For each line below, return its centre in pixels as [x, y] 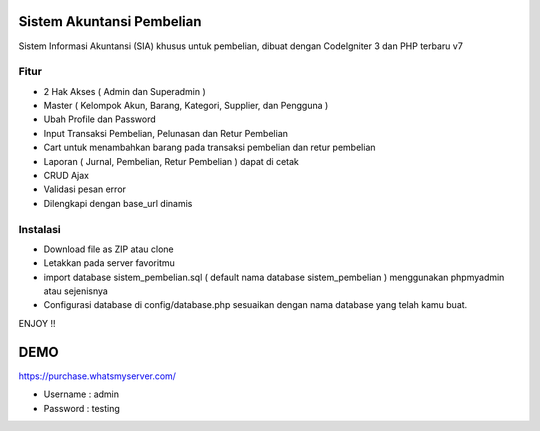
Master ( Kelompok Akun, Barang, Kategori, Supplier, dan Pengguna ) [186, 106]
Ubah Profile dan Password [100, 119]
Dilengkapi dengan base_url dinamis [118, 203]
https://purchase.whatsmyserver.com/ [97, 376]
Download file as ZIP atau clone [108, 249]
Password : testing [81, 408]
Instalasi [40, 229]
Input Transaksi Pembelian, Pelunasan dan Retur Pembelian [166, 133]
